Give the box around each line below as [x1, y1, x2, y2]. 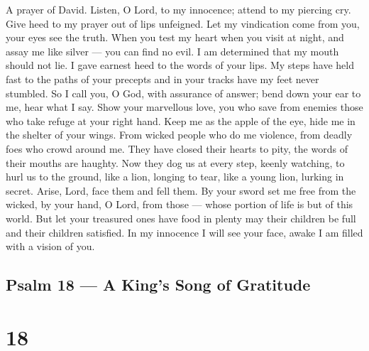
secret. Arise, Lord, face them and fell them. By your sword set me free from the [6, 183, 356, 198]
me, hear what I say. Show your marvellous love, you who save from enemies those [6, 99, 363, 114]
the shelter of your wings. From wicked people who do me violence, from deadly [6, 127, 353, 142]
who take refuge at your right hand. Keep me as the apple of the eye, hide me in [6, 113, 356, 128]
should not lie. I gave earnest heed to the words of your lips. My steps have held [6, 58, 354, 72]
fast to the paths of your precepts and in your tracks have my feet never [6, 71, 319, 86]
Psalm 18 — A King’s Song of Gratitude [6, 274, 311, 296]
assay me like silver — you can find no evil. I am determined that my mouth [6, 43, 339, 58]
